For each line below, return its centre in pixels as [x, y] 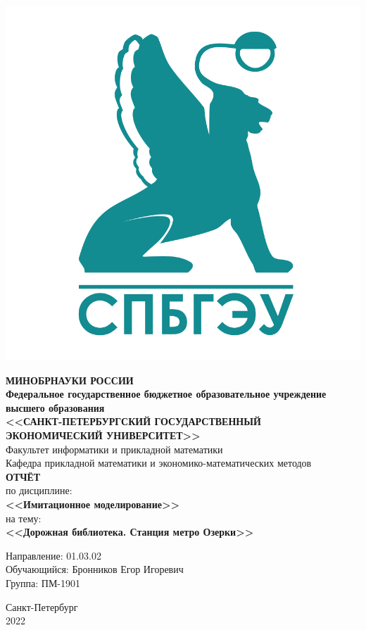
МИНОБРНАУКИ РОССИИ [70, 380]
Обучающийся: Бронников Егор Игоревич [95, 569]
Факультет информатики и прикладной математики [114, 449]
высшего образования [55, 407]
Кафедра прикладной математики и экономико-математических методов [159, 463]
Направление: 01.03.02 [54, 555]
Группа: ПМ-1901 [43, 582]
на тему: [24, 518]
